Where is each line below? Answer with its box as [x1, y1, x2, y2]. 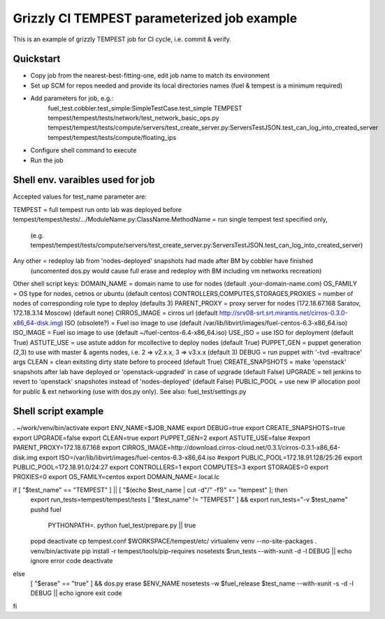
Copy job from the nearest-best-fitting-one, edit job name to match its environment [30, 71, 270, 80]
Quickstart [13, 53, 61, 65]
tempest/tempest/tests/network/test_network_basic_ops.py [48, 114, 219, 122]
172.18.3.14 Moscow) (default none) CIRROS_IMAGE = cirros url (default [13, 308, 218, 318]
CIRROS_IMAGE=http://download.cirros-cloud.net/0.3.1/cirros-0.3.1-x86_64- [122, 443, 341, 452]
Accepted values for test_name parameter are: [13, 192, 147, 201]
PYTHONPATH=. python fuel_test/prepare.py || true [48, 521, 196, 529]
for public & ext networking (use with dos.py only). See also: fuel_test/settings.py [13, 387, 247, 395]
